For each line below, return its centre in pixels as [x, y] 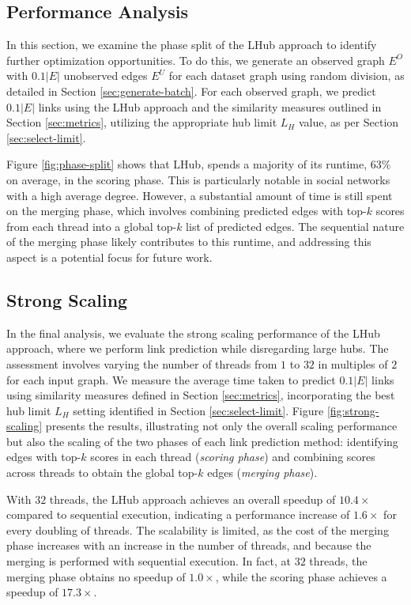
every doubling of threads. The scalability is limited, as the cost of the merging [198, 529]
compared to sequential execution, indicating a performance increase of [178, 514]
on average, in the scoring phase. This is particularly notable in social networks [198, 179]
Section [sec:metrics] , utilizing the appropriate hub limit [142, 122]
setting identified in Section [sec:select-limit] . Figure [198, 410]
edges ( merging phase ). [262, 473]
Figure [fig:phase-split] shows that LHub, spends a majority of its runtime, [187, 164]
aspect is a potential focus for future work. [109, 257]
